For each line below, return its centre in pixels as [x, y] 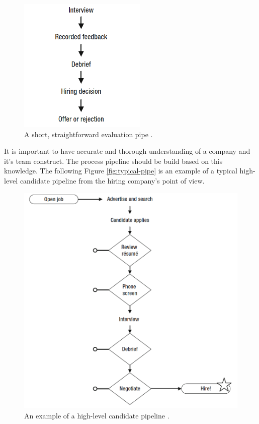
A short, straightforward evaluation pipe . [89, 134]
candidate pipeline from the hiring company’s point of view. [112, 181]
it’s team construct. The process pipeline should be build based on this [113, 161]
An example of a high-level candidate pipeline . [97, 415]
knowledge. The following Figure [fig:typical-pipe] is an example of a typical [121, 171]
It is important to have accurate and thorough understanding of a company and [127, 151]
